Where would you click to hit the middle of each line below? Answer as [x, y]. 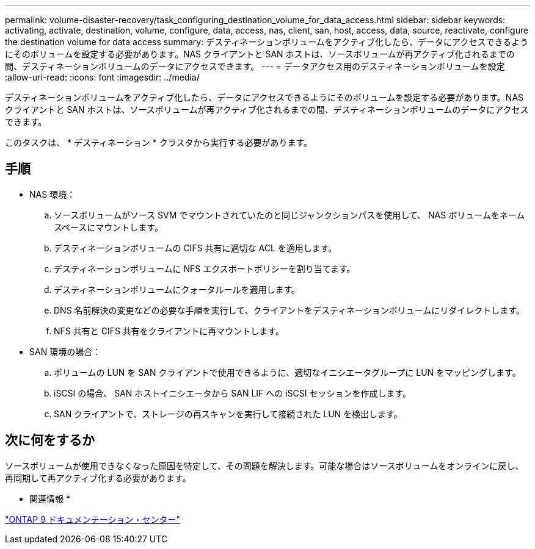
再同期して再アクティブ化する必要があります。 [98, 478]
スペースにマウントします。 [108, 227]
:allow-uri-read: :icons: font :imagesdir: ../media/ [102, 77]
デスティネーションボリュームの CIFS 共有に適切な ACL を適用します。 [195, 248]
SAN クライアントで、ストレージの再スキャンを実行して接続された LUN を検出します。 [228, 414]
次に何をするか [50, 440]
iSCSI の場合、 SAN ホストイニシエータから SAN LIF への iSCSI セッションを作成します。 [233, 393]
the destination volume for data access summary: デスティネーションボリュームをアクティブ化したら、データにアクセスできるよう [267, 42]
